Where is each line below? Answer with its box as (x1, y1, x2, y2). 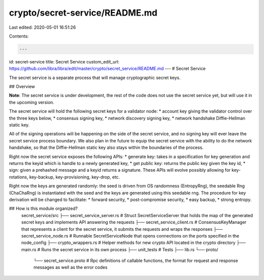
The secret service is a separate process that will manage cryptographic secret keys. (9, 75, 181, 80)
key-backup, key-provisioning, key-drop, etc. (29, 174, 120, 180)
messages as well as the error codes (33, 264, 108, 270)
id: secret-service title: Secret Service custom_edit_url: (9, 59, 120, 64)
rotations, (9, 174, 29, 180)
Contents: (9, 33, 29, 39)
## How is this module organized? (9, 205, 78, 212)
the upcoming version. (9, 99, 55, 105)
